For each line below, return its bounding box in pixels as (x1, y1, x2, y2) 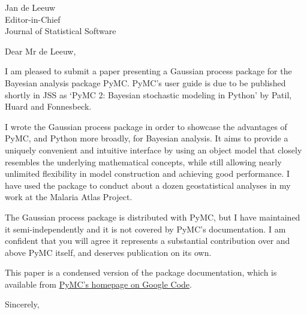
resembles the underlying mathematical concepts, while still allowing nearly (5, 155, 282, 168)
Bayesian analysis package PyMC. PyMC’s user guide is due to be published (5, 76, 286, 89)
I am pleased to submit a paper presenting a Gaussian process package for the (5, 65, 292, 77)
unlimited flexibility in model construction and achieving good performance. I (5, 167, 290, 180)
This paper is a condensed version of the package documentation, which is (5, 266, 277, 279)
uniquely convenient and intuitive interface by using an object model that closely (5, 143, 302, 156)
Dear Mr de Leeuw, (5, 44, 76, 57)
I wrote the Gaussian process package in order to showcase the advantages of (5, 120, 287, 132)
